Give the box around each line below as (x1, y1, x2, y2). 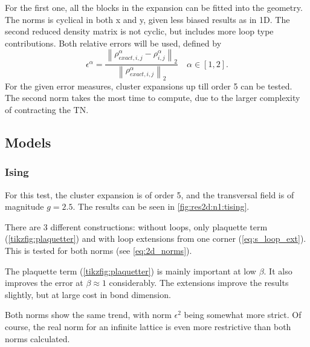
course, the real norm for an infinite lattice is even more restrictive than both (5, 320, 291, 332)
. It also (263, 264, 292, 277)
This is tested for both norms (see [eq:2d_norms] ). (5, 244, 192, 256)
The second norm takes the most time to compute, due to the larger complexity (5, 91, 300, 104)
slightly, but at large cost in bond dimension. (5, 288, 171, 300)
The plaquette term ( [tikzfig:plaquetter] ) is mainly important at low (5, 264, 256, 277)
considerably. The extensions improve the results (109, 276, 289, 289)
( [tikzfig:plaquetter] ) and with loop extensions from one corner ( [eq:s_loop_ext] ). (5, 232, 306, 245)
